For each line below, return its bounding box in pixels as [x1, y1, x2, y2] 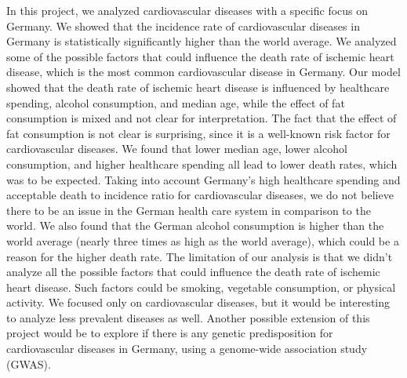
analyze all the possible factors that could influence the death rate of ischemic [6, 264, 380, 280]
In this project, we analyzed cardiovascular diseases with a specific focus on [6, 2, 369, 18]
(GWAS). [6, 355, 51, 372]
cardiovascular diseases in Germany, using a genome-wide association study [6, 340, 368, 357]
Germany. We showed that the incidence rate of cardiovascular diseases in [6, 17, 360, 34]
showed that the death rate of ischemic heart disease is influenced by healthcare [6, 78, 390, 95]
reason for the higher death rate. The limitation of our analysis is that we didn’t [6, 248, 393, 264]
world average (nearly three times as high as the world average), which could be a [6, 232, 399, 249]
